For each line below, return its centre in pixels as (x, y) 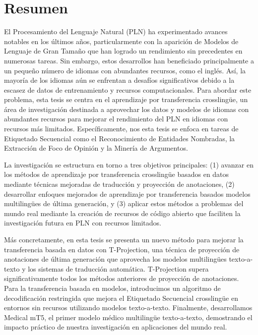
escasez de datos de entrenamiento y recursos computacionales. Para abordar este (128, 89)
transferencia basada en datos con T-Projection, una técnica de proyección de (122, 249)
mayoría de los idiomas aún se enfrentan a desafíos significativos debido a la (119, 80)
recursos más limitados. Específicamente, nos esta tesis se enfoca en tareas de (121, 129)
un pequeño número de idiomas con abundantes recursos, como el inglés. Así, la (125, 70)
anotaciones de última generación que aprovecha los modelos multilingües (115, 259)
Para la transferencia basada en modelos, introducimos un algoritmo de (112, 288)
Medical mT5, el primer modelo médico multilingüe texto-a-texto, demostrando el (128, 317)
